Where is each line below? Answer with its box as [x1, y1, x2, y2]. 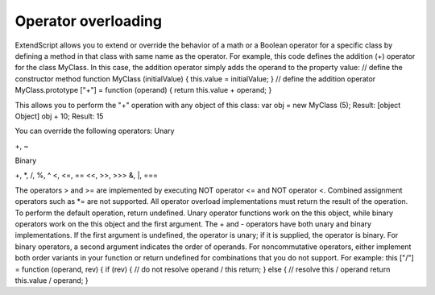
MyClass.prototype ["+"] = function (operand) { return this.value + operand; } [14, 85, 272, 95]
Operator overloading [14, 12, 163, 30]
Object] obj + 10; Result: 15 [14, 111, 104, 121]
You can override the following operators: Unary [14, 126, 175, 136]
